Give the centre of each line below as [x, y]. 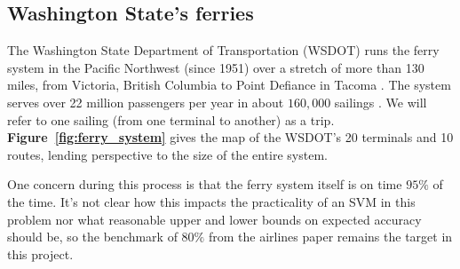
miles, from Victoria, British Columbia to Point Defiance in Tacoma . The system [229, 85]
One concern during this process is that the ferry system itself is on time [205, 184]
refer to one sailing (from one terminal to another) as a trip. [171, 119]
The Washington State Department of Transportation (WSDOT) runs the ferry [223, 50]
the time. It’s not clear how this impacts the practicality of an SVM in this [211, 201]
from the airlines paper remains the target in [330, 237]
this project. [40, 253]
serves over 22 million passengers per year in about [146, 102]
